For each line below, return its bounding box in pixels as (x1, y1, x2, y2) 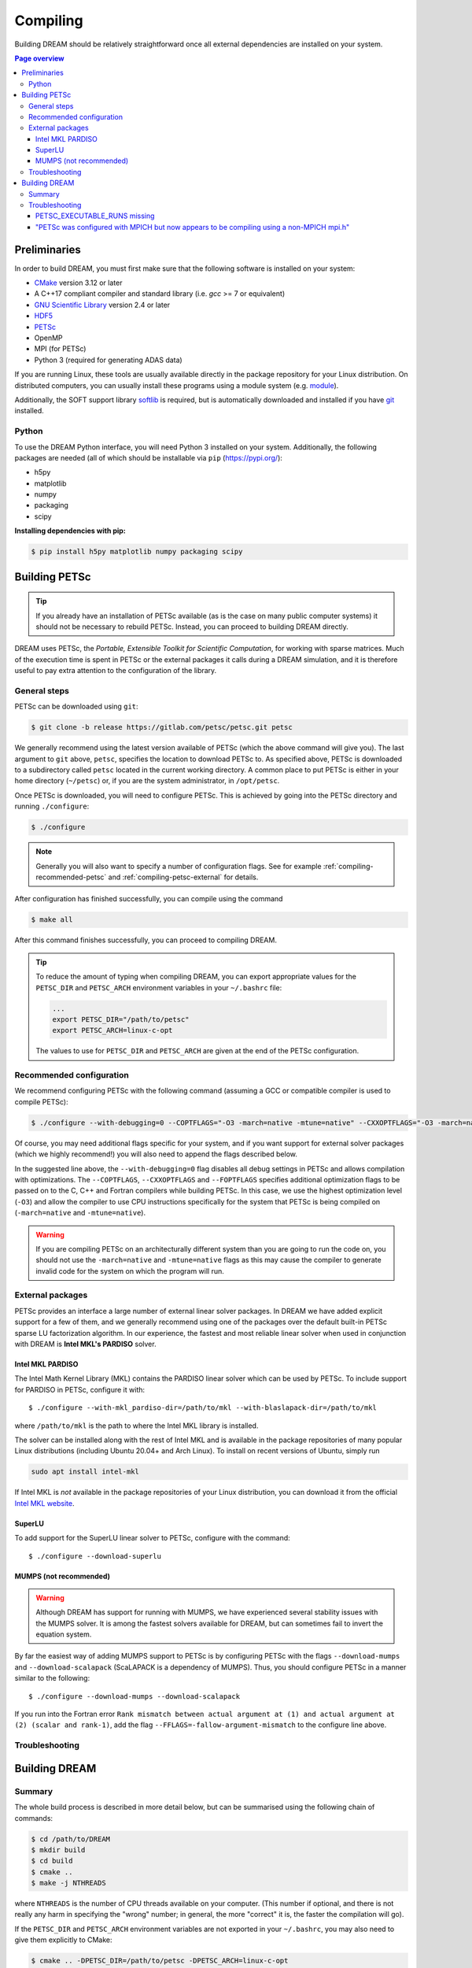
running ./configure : (14, 801, 90, 811)
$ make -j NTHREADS (31, 1878, 106, 1888)
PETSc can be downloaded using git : (14, 701, 138, 712)
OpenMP (34, 333, 63, 342)
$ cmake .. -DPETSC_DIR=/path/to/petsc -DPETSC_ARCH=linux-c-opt (31, 1956, 289, 1966)
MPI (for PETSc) (34, 344, 87, 353)
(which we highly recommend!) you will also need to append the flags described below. (14, 1149, 298, 1159)
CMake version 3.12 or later (34, 278, 123, 287)
